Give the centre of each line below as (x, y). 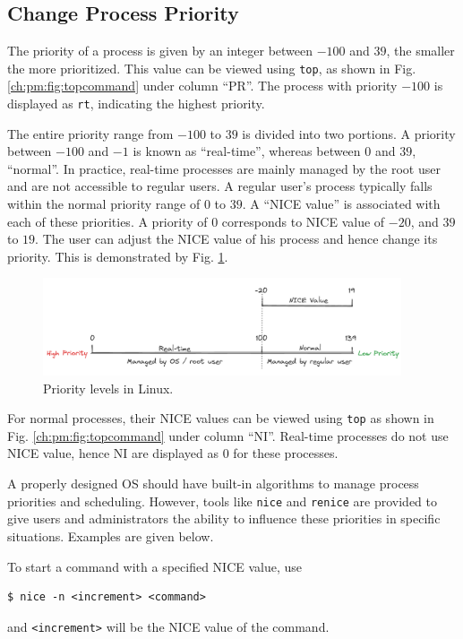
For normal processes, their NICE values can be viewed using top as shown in (221, 418)
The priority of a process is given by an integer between (160, 51)
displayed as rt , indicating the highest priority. (136, 104)
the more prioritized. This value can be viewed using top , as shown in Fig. (212, 68)
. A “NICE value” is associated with (341, 204)
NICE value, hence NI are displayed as (113, 453)
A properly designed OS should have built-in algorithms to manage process (213, 484)
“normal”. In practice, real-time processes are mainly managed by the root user (224, 168)
